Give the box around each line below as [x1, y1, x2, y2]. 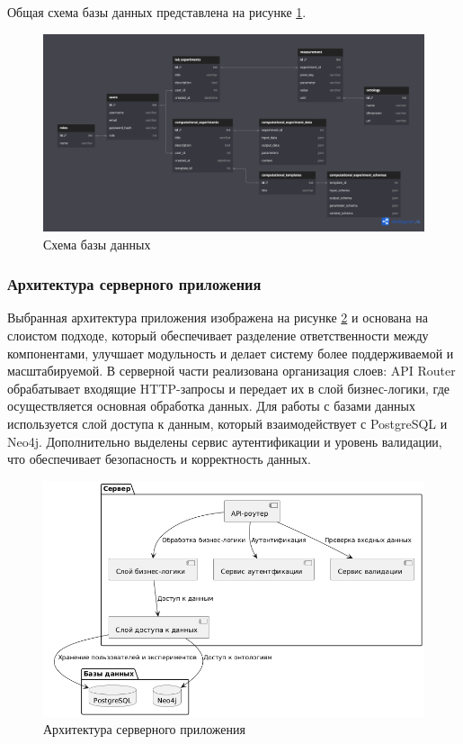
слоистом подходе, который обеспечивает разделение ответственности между [7, 326, 429, 345]
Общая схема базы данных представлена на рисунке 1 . [7, 3, 307, 21]
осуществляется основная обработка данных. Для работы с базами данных [7, 396, 416, 415]
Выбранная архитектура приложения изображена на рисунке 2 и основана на [7, 308, 428, 327]
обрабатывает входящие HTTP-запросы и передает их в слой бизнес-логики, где [7, 378, 450, 397]
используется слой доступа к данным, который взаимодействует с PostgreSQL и [7, 414, 448, 433]
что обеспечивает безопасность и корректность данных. [7, 449, 311, 468]
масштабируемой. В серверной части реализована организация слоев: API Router [7, 361, 456, 380]
